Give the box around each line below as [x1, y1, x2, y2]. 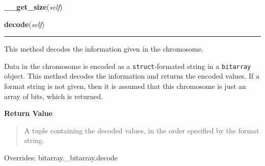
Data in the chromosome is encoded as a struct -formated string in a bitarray [4, 60, 251, 71]
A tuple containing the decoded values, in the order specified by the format [24, 125, 259, 135]
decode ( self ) [4, 18, 45, 29]
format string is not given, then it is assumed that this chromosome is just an [4, 81, 246, 91]
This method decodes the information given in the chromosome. [4, 43, 203, 54]
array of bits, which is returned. [4, 90, 103, 101]
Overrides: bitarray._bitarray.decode [4, 152, 118, 162]
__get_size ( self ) [4, 2, 63, 12]
